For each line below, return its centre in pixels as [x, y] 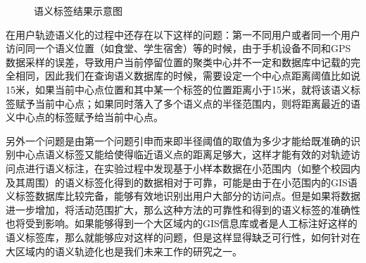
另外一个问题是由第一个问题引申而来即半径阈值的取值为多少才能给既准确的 [178, 140]
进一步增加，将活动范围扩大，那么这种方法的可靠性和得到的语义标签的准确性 [183, 209]
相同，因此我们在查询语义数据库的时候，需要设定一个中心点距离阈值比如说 [188, 76]
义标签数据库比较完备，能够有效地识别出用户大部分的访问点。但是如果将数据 [183, 196]
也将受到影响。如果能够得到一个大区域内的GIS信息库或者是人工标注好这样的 [182, 223]
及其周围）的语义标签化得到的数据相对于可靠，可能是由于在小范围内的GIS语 [182, 182]
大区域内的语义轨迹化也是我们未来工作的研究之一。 [124, 251]
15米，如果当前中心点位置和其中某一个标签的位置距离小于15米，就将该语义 [178, 89]
